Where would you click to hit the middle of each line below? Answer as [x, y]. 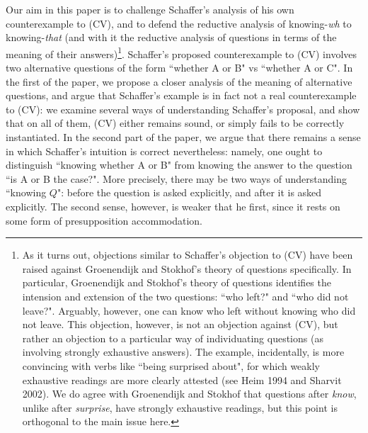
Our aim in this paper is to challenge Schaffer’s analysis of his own [150, 9]
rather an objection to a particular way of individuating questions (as [173, 338]
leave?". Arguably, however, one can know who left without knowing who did [189, 310]
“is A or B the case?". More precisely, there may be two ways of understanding [176, 178]
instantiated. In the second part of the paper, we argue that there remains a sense [183, 137]
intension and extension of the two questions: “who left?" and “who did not [185, 296]
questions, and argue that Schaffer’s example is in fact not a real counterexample [181, 95]
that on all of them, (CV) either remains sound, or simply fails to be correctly [175, 123]
